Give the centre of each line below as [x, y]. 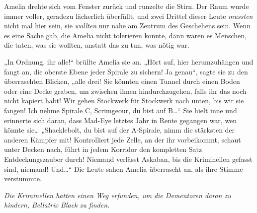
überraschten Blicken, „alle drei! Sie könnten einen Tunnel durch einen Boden [122, 81]
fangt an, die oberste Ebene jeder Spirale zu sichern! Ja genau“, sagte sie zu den [126, 71]
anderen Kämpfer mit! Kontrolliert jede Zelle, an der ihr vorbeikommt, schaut [123, 139]
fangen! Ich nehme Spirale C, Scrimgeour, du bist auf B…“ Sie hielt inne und [121, 110]
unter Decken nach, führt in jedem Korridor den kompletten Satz [103, 149]
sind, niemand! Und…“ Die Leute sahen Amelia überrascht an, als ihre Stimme [124, 169]
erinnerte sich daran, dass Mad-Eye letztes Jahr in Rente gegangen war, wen [121, 120]
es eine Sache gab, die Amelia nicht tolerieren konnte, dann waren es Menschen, [125, 35]
